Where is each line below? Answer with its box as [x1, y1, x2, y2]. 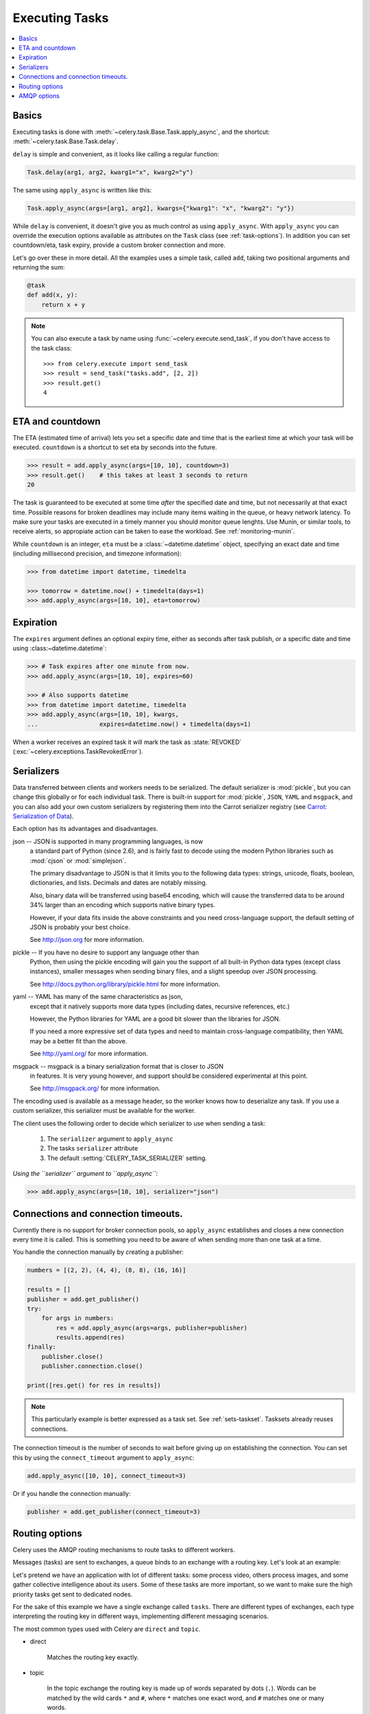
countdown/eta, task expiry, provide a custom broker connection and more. [12, 241, 226, 250]
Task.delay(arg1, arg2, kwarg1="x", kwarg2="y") [27, 168, 194, 176]
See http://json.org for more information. [29, 936, 145, 944]
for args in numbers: [41, 1314, 114, 1323]
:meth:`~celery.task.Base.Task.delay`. [12, 137, 119, 145]
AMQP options [18, 91, 60, 99]
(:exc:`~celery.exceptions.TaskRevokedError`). [12, 747, 144, 756]
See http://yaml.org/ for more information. [29, 1050, 149, 1058]
